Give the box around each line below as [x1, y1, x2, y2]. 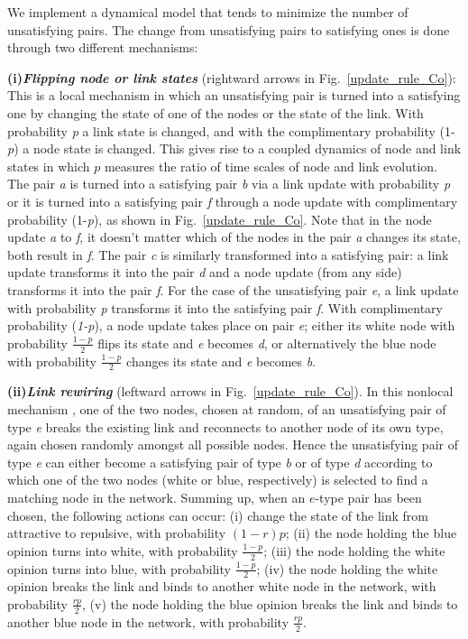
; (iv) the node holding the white [256, 559, 438, 578]
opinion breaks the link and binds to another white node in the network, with [7, 577, 436, 596]
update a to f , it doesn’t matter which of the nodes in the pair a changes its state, [7, 227, 461, 246]
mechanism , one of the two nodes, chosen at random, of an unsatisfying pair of [7, 399, 446, 418]
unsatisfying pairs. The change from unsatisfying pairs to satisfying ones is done [7, 20, 450, 39]
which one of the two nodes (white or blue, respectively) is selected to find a [7, 470, 428, 489]
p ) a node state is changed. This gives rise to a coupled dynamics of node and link [7, 139, 462, 158]
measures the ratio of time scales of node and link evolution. [104, 156, 437, 175]
